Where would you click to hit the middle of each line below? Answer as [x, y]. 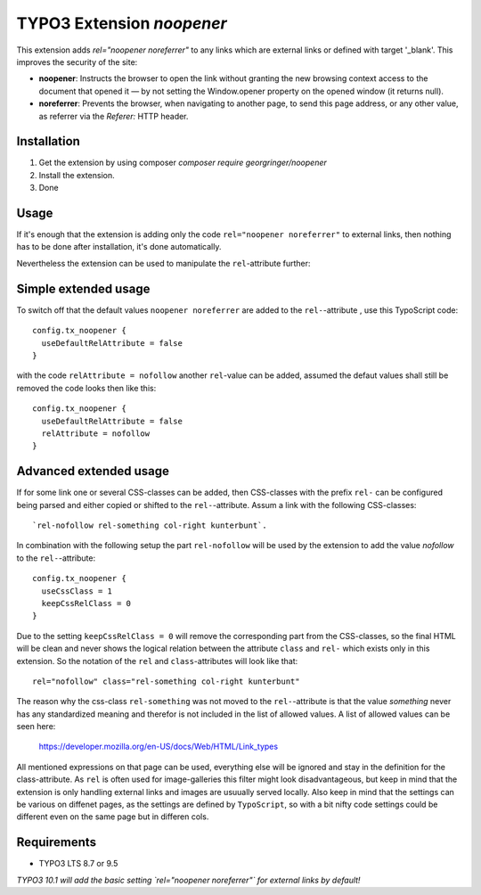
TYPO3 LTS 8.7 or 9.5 [78, 864]
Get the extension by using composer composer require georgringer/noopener [183, 163]
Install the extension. [77, 175]
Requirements [57, 842]
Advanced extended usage [93, 471]
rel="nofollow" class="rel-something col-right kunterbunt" [166, 681]
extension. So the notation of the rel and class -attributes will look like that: [157, 661]
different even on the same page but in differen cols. [113, 817]
